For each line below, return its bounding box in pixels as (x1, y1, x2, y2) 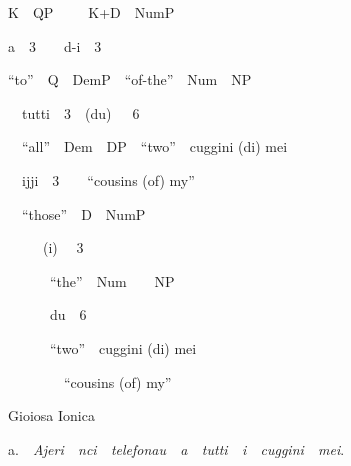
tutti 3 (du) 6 (21, 102, 140, 123)
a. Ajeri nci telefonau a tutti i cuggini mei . (7, 438, 345, 459)
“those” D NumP (21, 203, 146, 224)
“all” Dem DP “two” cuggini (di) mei (21, 136, 288, 157)
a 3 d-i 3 (7, 35, 102, 56)
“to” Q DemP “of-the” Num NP (7, 69, 252, 90)
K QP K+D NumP (7, 2, 175, 22)
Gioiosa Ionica (7, 405, 95, 426)
